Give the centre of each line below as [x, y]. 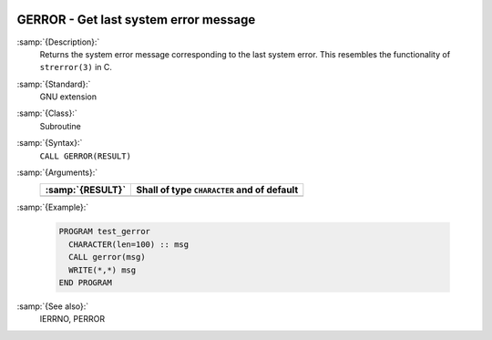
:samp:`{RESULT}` [86, 190]
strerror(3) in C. [76, 67]
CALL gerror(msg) [107, 257]
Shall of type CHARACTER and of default [217, 190]
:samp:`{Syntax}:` [50, 143]
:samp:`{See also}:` [53, 306]
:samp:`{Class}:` [47, 113]
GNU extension [68, 97]
